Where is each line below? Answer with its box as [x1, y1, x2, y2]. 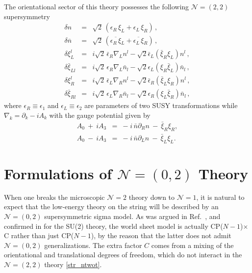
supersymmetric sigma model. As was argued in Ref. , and [44, 211, 221, 221]
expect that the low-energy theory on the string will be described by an [4, 201, 219, 212]
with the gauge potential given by [49, 109, 151, 120]
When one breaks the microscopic [4, 191, 105, 202]
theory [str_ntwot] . [44, 259, 102, 269]
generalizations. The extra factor [44, 240, 142, 250]
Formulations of [4, 163, 112, 183]
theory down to [128, 191, 175, 202]
